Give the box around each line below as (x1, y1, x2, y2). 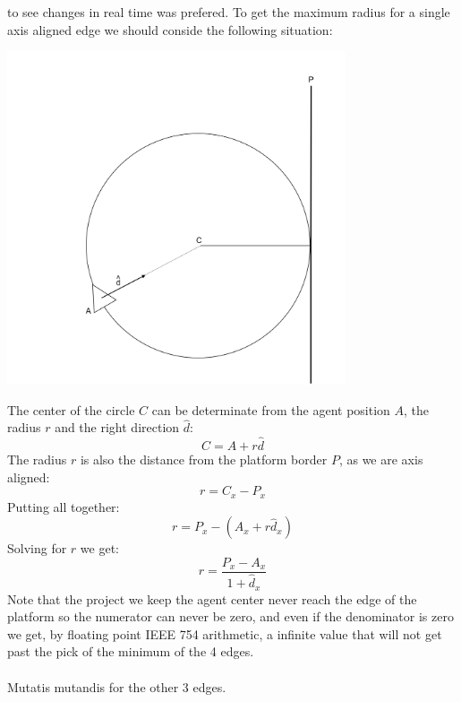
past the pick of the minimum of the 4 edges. (7, 642, 254, 661)
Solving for (7, 539, 67, 558)
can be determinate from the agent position (151, 400, 390, 419)
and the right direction (55, 418, 180, 437)
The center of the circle (7, 400, 135, 419)
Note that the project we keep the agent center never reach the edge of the (7, 589, 417, 608)
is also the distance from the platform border (80, 450, 328, 469)
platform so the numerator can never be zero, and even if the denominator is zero (7, 607, 454, 626)
